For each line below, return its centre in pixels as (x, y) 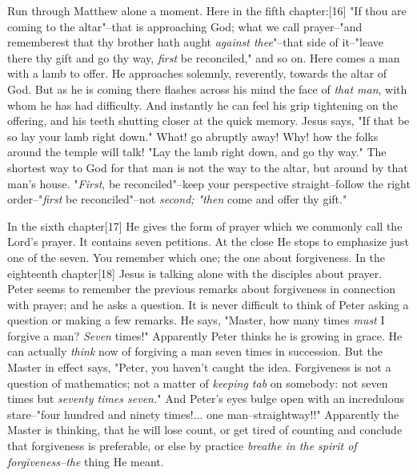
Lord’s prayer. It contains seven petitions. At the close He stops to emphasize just (208, 242)
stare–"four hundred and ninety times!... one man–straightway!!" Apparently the (203, 414)
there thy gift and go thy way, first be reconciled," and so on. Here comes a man (204, 57)
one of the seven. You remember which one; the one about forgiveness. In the (196, 257)
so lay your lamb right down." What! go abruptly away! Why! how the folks (193, 136)
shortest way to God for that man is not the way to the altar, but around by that (208, 167)
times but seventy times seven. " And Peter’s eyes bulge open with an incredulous (206, 399)
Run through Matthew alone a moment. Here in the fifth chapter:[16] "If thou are (207, 10)
